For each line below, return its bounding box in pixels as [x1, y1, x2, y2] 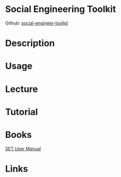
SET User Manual [5, 145, 41, 151]
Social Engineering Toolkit [5, 3, 116, 15]
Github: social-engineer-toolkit [5, 20, 68, 26]
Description [5, 37, 55, 49]
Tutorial [5, 106, 38, 117]
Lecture [5, 83, 38, 94]
